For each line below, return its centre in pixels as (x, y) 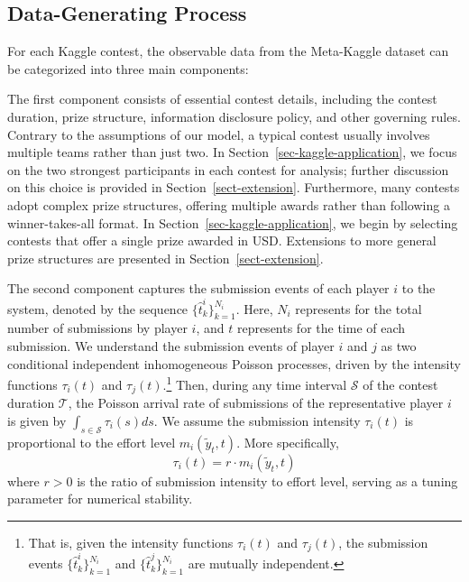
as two (399, 346)
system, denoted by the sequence (98, 308)
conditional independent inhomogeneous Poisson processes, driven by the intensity (234, 363)
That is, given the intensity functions (131, 542)
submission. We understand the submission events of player (171, 346)
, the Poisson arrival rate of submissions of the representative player (256, 403)
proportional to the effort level (92, 442)
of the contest (400, 384)
